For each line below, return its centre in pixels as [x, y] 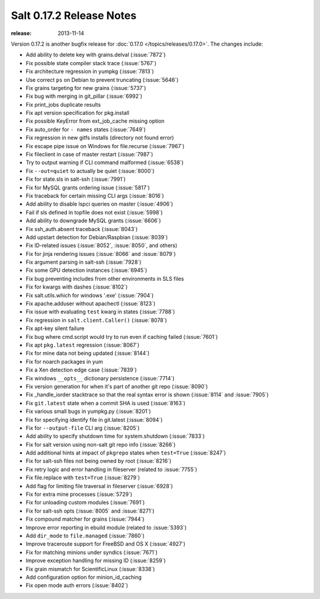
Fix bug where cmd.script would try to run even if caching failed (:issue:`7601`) [122, 337]
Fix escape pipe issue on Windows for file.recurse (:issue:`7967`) [105, 146]
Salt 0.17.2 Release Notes [74, 15]
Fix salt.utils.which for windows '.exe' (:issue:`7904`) [90, 295]
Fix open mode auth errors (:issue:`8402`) [77, 585]
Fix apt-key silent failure [55, 328]
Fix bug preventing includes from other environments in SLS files [105, 278]
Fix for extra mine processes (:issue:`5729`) [79, 494]
